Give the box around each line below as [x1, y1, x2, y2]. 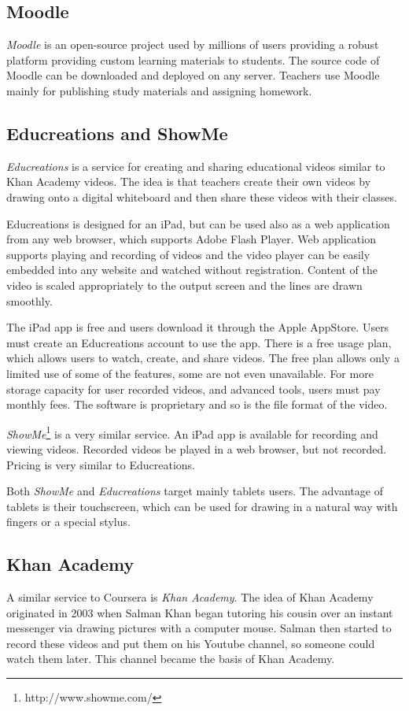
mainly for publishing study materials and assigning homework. [6, 82, 312, 98]
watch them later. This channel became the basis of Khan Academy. [6, 650, 335, 667]
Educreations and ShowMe [6, 120, 228, 145]
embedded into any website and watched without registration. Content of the [6, 261, 378, 278]
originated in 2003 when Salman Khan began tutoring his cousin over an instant [6, 604, 393, 620]
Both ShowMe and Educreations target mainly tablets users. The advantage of [6, 483, 383, 499]
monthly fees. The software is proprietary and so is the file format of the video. [6, 396, 388, 413]
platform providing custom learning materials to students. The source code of [6, 51, 380, 68]
